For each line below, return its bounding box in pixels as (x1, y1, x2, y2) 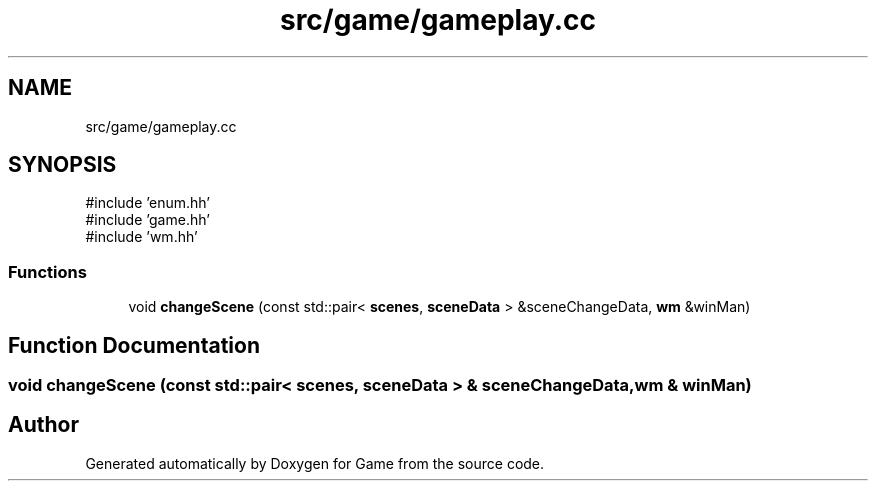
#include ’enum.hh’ (85, 194, 210, 212)
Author (8, 412, 79, 438)
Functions (8, 261, 87, 282)
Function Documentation (8, 332, 260, 358)
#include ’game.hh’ (85, 211, 210, 229)
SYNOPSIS (8, 152, 117, 178)
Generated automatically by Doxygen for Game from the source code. (85, 454, 545, 472)
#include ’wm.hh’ (85, 228, 198, 246)
